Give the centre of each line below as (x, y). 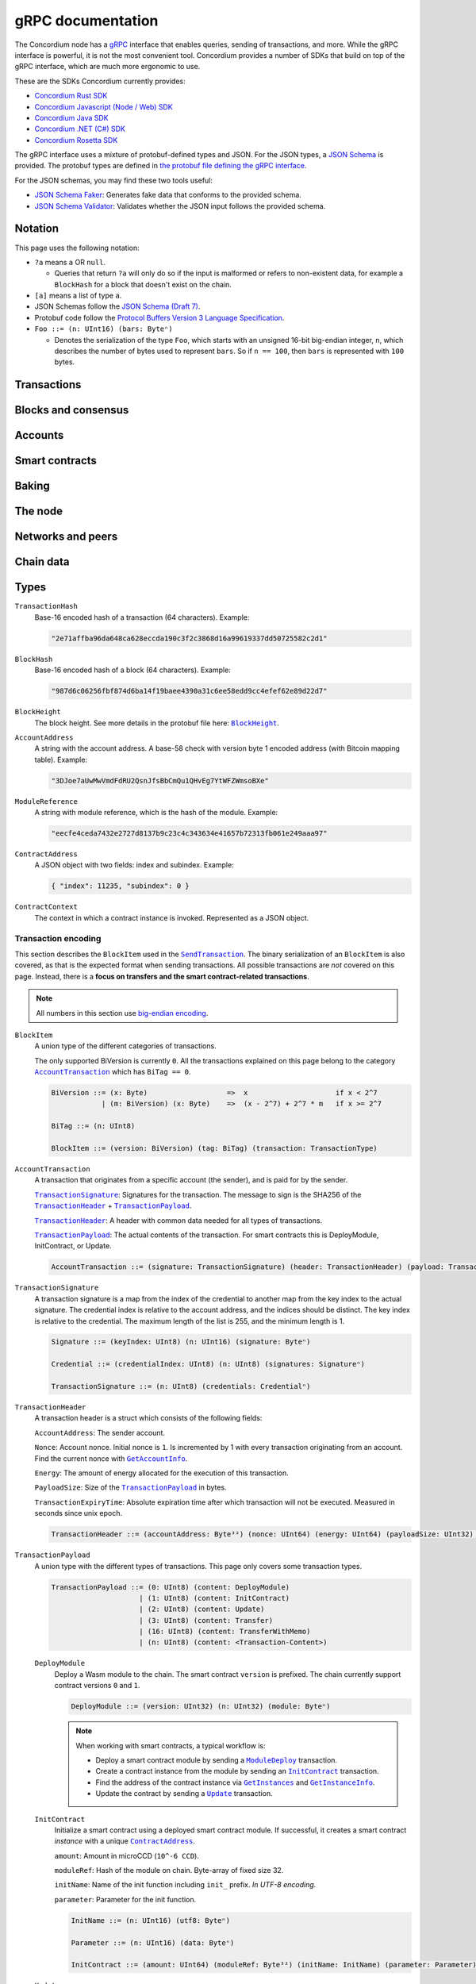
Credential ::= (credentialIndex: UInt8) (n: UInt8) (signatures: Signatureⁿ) (208, 1364)
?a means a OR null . (70, 262)
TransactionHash (46, 606)
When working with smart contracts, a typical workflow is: (171, 1745)
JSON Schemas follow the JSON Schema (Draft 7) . (117, 306)
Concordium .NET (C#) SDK (80, 129)
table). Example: (61, 759)
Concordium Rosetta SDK (76, 140)
